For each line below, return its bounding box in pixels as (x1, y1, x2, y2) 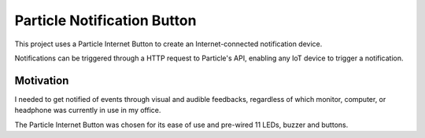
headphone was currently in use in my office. (14, 106, 161, 115)
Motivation (14, 74, 69, 87)
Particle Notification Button (14, 12, 197, 29)
